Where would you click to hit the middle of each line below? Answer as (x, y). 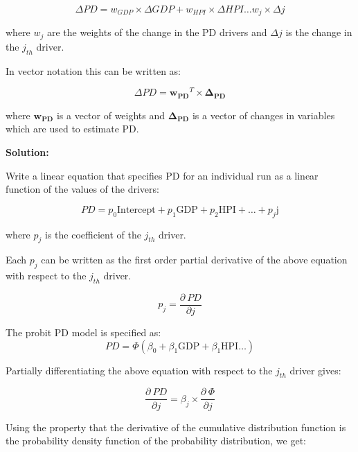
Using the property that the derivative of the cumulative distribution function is (176, 427)
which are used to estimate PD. (72, 129)
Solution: (27, 152)
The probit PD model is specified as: (83, 332)
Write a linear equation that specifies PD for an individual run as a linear (162, 175)
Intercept (136, 210)
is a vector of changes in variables (263, 115)
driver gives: (315, 370)
